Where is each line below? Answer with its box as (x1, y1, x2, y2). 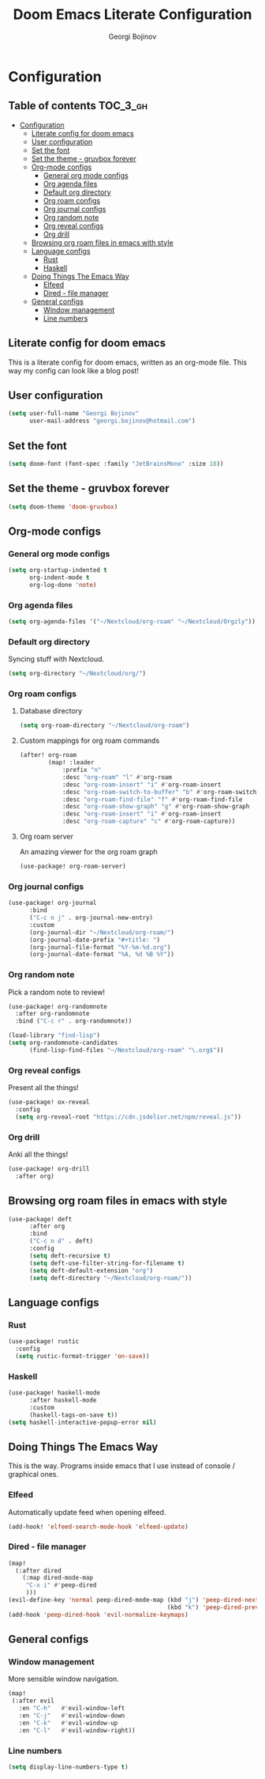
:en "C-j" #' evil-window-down (18, 1712, 125, 1720)
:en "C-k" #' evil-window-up (18, 1719, 118, 1727)
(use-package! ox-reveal (8, 1098, 90, 1107)
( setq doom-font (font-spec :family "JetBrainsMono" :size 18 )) (8, 460, 224, 467)
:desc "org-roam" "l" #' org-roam (62, 773, 172, 781)
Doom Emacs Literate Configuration (13, 6, 252, 24)
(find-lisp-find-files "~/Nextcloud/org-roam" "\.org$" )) (28, 1046, 224, 1054)
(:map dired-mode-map (22, 1574, 93, 1582)
